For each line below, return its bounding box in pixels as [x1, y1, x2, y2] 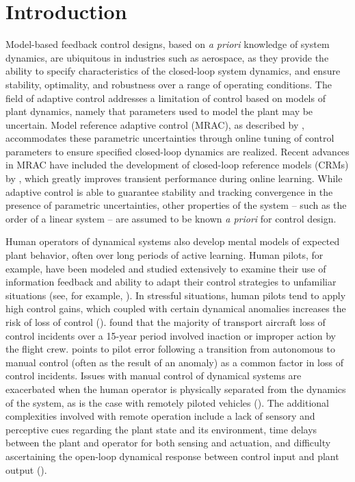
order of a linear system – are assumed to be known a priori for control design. [5, 211, 337, 225]
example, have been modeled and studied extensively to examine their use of [5, 261, 326, 275]
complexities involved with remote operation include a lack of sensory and [5, 409, 315, 423]
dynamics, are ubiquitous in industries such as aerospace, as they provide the [5, 50, 329, 64]
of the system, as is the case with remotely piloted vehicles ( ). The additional [5, 395, 329, 409]
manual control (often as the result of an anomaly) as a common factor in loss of [5, 355, 343, 369]
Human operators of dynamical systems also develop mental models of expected [5, 234, 340, 249]
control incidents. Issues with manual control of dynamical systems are [5, 368, 302, 383]
